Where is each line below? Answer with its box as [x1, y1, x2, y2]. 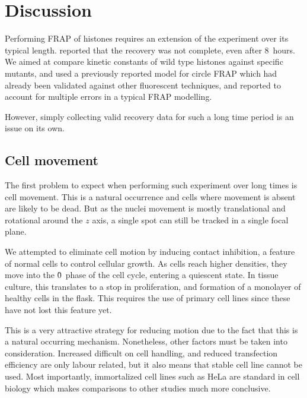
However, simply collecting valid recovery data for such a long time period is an [5, 110, 294, 122]
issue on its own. [5, 122, 65, 134]
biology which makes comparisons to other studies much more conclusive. [5, 381, 271, 394]
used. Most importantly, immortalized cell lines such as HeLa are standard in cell [5, 369, 300, 382]
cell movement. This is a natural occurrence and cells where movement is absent [5, 190, 296, 203]
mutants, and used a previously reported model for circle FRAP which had [5, 67, 277, 79]
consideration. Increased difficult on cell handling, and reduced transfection [5, 346, 278, 359]
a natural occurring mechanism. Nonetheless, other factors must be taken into [5, 335, 287, 348]
